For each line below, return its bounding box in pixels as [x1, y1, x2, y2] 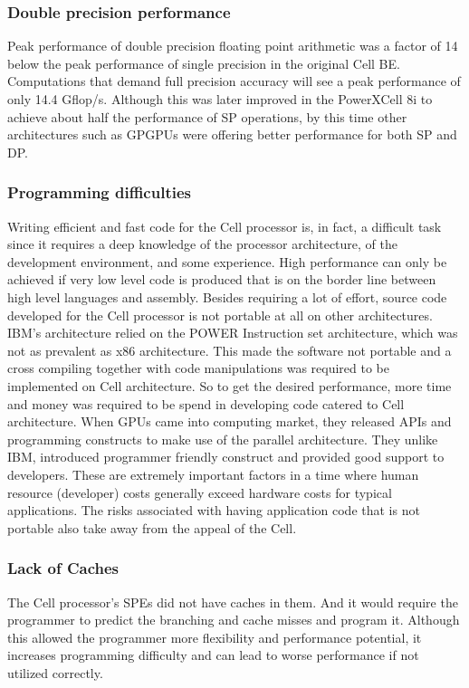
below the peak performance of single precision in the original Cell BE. [7, 53, 400, 72]
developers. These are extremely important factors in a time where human [7, 464, 419, 483]
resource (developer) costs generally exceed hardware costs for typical [7, 483, 392, 502]
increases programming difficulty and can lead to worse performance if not [7, 645, 419, 664]
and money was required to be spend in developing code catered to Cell [7, 394, 405, 413]
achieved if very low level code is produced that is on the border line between [7, 270, 436, 289]
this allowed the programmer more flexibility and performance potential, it [7, 627, 422, 646]
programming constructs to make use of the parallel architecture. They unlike [7, 429, 438, 448]
